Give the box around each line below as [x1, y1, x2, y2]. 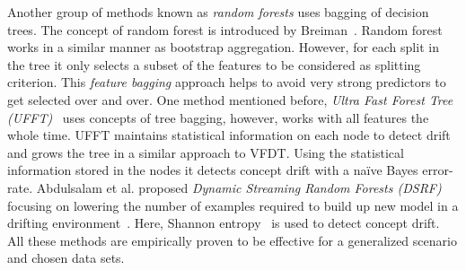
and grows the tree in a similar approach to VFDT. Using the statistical [7, 143, 404, 161]
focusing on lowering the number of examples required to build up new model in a [7, 196, 459, 214]
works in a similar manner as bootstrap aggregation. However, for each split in [7, 38, 439, 57]
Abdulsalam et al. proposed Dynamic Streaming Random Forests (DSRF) [36, 178, 442, 196]
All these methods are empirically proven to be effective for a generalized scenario [7, 231, 457, 249]
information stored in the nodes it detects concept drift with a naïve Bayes [7, 161, 418, 179]
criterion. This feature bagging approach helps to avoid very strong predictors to [7, 73, 446, 91]
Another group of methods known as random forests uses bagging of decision [7, 3, 429, 21]
